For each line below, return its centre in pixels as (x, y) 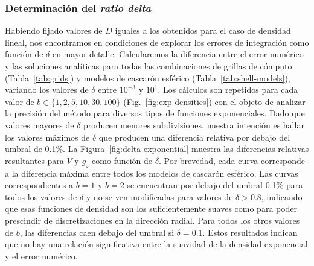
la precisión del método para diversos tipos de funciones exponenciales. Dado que (155, 113)
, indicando (282, 196)
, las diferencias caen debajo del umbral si (97, 232)
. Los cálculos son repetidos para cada (228, 90)
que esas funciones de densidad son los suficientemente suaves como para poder (151, 208)
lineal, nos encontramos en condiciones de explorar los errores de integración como (157, 42)
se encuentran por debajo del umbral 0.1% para (215, 185)
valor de (20, 101)
